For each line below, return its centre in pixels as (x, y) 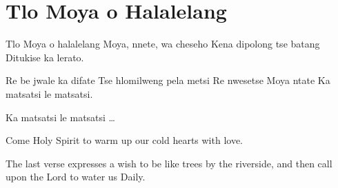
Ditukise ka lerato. (45, 57)
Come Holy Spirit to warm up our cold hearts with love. (125, 140)
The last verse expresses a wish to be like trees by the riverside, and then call (169, 163)
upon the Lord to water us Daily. (76, 177)
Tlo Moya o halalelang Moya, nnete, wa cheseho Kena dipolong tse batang (163, 44)
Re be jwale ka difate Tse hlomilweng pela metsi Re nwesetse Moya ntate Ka (168, 80)
